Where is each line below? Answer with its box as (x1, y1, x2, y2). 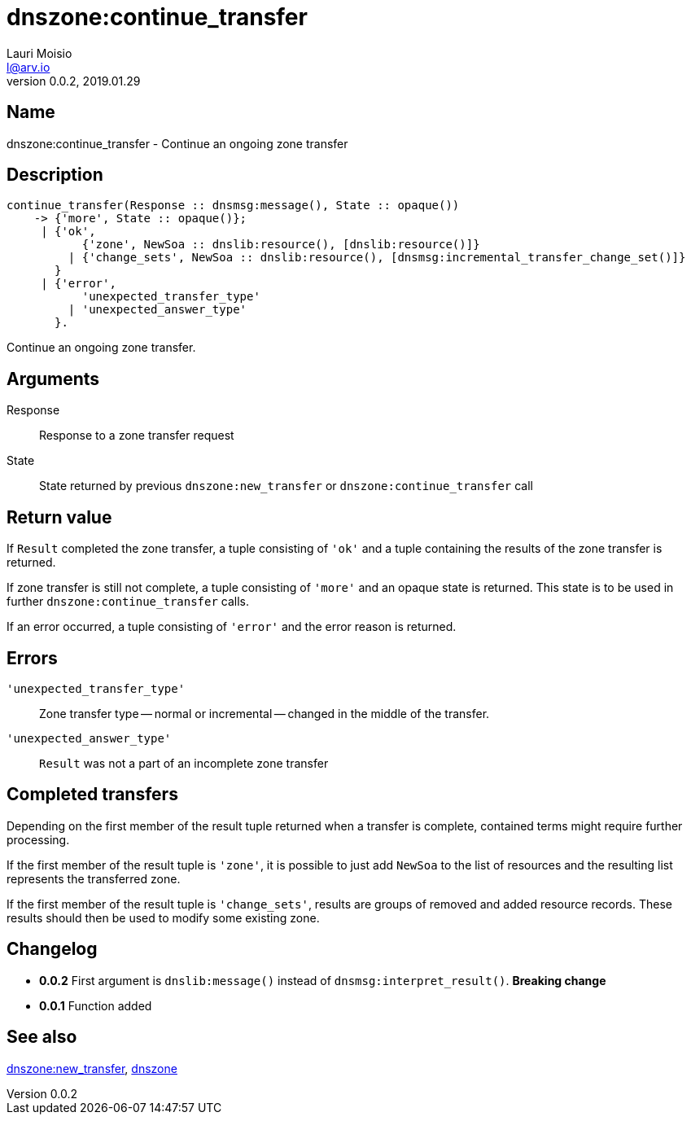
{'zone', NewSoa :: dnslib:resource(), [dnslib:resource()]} (81, 238, 480, 252)
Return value (7, 506, 112, 528)
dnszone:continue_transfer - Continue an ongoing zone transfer (7, 136, 348, 151)
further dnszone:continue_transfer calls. (7, 594, 250, 609)
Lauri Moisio (7, 46, 72, 60)
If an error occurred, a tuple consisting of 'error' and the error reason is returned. (7, 620, 457, 634)
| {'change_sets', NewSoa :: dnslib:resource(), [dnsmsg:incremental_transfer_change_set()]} (68, 251, 686, 265)
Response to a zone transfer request (39, 428, 234, 443)
